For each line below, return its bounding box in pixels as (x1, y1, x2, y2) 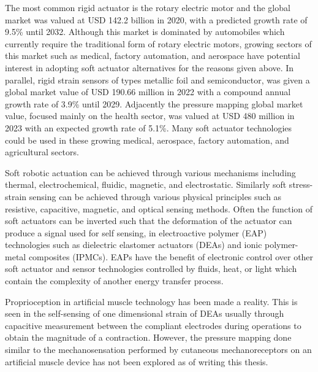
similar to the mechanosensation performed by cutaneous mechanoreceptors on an (5, 343, 312, 356)
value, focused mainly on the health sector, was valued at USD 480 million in (5, 109, 295, 122)
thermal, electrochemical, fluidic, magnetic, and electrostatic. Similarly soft (5, 178, 287, 191)
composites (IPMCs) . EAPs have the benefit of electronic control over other (28, 250, 314, 263)
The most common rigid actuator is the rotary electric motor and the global (5, 1, 290, 14)
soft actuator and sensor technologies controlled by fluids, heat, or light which (5, 262, 297, 275)
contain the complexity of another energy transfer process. (5, 274, 224, 287)
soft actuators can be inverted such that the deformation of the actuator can (5, 214, 292, 227)
